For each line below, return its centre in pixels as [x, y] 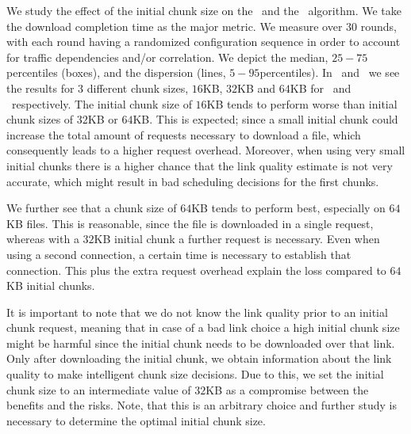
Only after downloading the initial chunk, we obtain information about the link [199, 358]
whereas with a [43, 239]
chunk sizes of [40, 119]
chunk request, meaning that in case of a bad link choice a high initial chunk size [203, 327]
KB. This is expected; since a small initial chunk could [265, 119]
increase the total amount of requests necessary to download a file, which [184, 134]
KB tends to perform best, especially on [288, 208]
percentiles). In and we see [330, 72]
